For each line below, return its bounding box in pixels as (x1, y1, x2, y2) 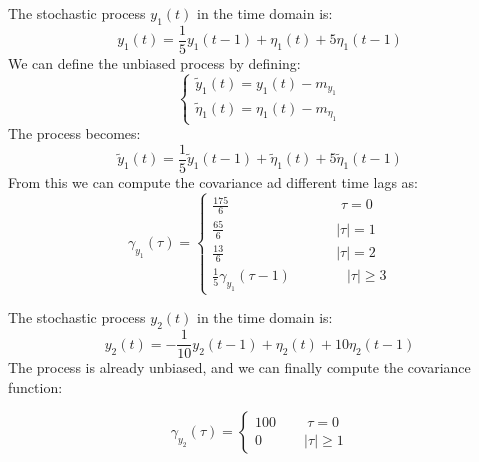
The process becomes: (8, 123, 141, 144)
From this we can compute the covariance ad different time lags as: (8, 171, 418, 192)
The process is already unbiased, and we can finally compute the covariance (8, 357, 471, 378)
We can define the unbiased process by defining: (8, 52, 301, 73)
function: (8, 376, 63, 397)
